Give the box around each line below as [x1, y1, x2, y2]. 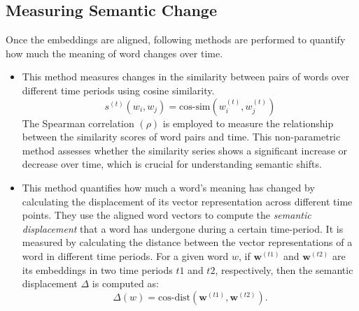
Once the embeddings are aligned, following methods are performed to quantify [6, 32, 346, 47]
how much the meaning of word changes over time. [6, 45, 223, 60]
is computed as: [92, 276, 159, 291]
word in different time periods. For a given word [22, 248, 229, 263]
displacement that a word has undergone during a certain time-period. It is [22, 221, 344, 236]
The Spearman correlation [22, 115, 134, 130]
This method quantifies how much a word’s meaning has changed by [22, 180, 315, 194]
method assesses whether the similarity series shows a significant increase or [22, 143, 347, 157]
